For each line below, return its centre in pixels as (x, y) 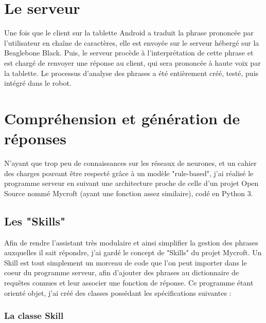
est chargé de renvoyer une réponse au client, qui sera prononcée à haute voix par (132, 62)
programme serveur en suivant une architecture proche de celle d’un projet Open (131, 183)
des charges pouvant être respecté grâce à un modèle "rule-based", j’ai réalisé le (129, 173)
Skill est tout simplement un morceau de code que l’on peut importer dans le (126, 262)
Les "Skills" (35, 221)
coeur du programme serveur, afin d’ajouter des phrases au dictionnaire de (122, 272)
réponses (35, 138)
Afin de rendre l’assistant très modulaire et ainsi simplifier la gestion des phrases (131, 242)
